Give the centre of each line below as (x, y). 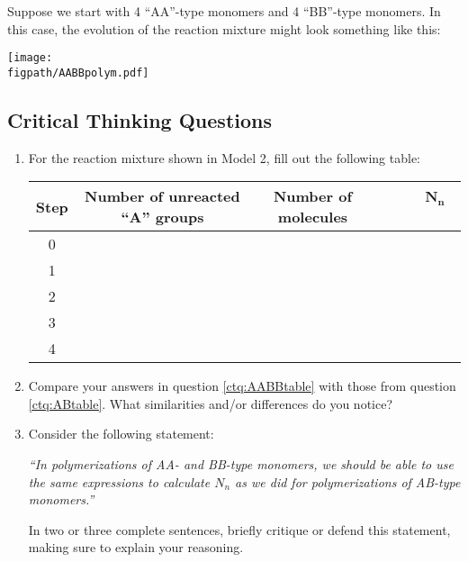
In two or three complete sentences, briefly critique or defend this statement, (239, 529)
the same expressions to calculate (119, 481)
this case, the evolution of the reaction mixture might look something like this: (224, 28)
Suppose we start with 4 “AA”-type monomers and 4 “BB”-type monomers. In (224, 11)
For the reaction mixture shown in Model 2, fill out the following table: (224, 157)
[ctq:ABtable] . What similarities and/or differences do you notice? (211, 403)
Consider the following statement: (121, 434)
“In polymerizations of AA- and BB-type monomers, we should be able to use (241, 464)
